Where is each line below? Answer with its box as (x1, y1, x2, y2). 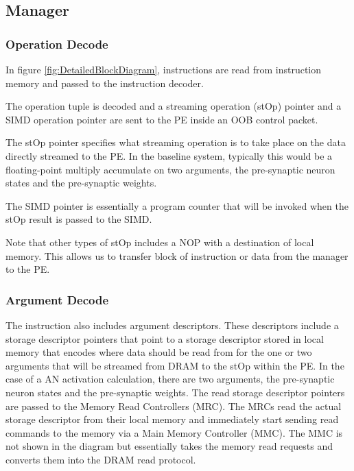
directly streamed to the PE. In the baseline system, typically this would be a (5, 148, 333, 162)
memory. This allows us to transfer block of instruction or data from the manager (5, 248, 349, 263)
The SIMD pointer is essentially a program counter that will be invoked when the (5, 198, 349, 213)
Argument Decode (5, 291, 109, 308)
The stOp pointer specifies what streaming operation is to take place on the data (5, 135, 346, 149)
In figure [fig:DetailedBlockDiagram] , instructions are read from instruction (5, 62, 322, 76)
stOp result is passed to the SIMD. (5, 212, 152, 226)
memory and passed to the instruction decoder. (5, 75, 204, 90)
